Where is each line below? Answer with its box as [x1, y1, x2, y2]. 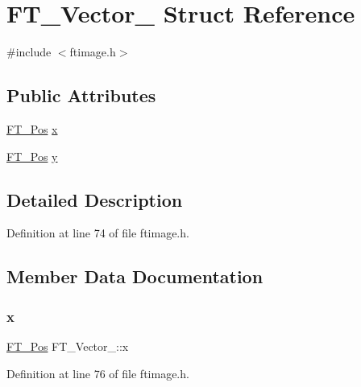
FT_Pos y [6, 147, 58, 164]
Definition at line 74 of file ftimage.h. [6, 224, 189, 241]
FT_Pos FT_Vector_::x [6, 337, 129, 354]
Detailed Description [6, 187, 183, 212]
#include [6, 43, 52, 60]
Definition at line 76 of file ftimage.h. [6, 364, 189, 381]
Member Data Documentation [6, 264, 263, 289]
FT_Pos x [6, 120, 58, 137]
